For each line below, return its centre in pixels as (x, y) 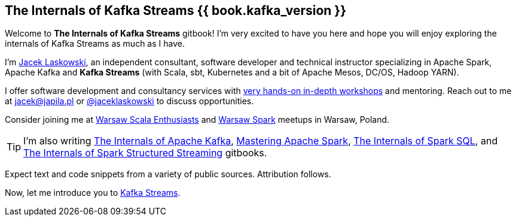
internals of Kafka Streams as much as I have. (95, 44)
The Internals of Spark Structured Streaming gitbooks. (145, 153)
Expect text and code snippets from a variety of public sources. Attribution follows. (168, 174)
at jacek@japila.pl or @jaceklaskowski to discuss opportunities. (129, 101)
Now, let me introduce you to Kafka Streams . (93, 193)
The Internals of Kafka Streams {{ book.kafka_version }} (176, 10)
